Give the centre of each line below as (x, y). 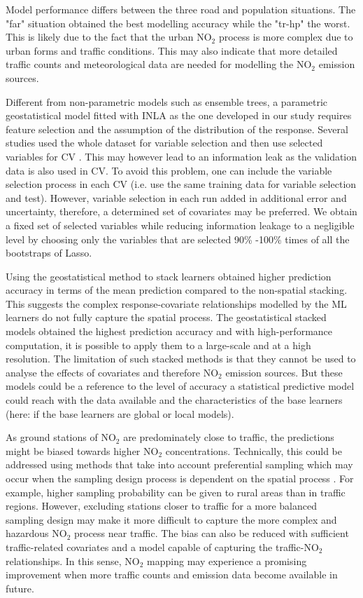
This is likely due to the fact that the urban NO (109, 37)
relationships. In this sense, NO (73, 560)
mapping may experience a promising (227, 560)
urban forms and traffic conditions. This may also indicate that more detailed (172, 50)
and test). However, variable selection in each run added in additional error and (176, 197)
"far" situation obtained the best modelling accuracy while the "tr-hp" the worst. (178, 23)
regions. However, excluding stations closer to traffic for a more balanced (162, 506)
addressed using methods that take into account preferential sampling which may (179, 464)
